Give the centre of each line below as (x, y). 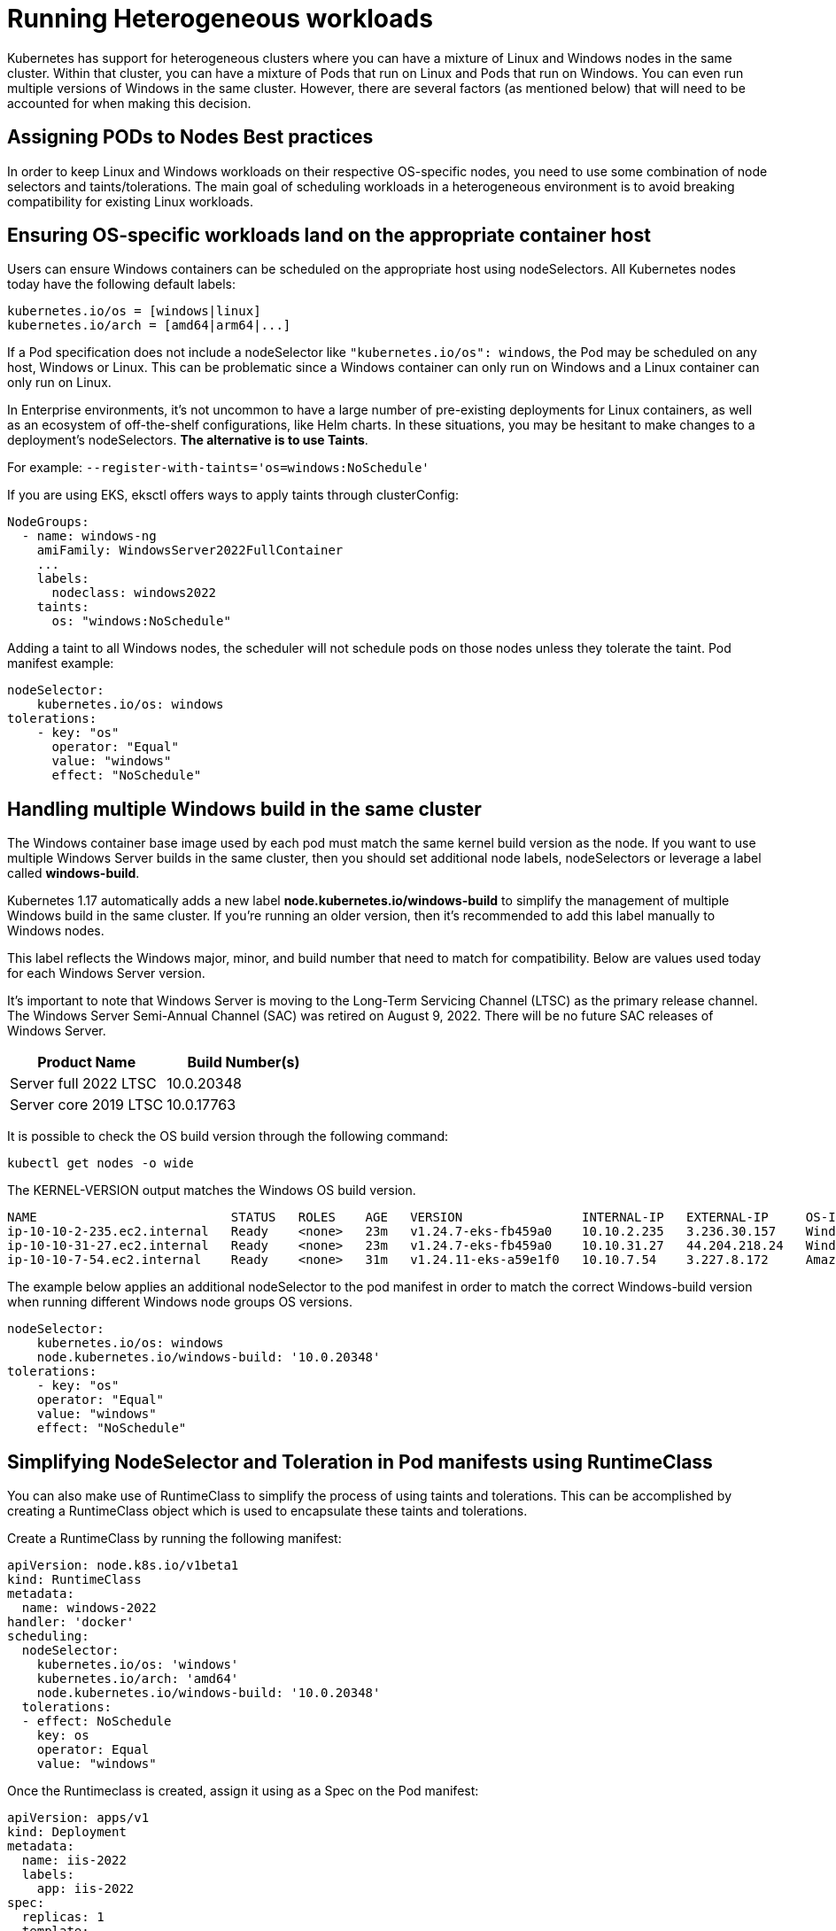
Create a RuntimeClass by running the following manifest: (174, 1539)
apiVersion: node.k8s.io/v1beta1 (123, 1566)
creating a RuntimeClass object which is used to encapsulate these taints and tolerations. (267, 1511)
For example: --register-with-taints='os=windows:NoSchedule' (218, 468)
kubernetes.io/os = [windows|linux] (134, 311)
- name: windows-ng (89, 536)
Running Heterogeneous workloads (220, 19)
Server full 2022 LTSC (83, 1084)
